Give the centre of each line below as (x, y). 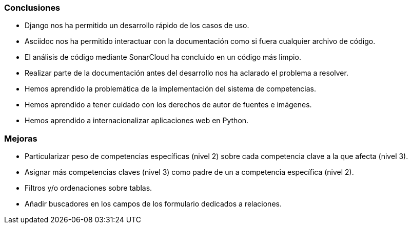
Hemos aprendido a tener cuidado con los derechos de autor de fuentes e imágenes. (168, 105)
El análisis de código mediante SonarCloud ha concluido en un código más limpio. (163, 57)
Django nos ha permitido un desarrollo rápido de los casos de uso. (137, 26)
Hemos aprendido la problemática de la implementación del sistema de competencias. (171, 89)
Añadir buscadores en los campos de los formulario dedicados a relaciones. (153, 204)
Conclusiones (32, 8)
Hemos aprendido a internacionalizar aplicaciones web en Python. (137, 121)
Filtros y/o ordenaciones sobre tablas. (89, 188)
